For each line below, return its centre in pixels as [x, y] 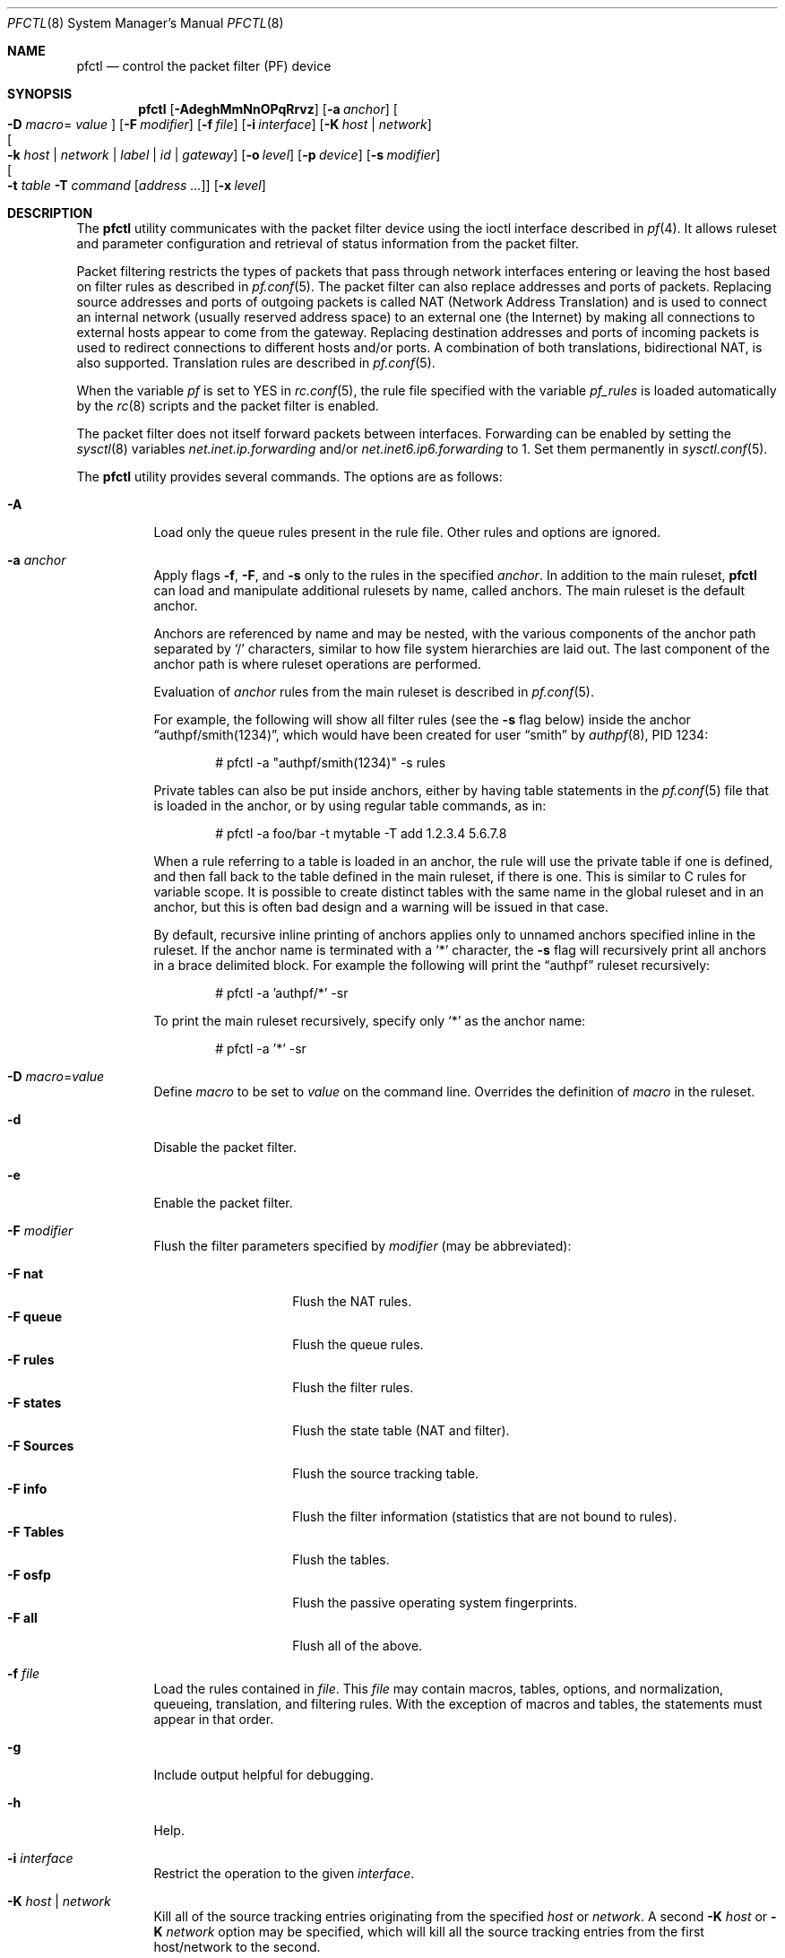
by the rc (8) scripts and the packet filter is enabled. [228, 406]
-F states [35, 1403]
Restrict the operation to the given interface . [284, 1873]
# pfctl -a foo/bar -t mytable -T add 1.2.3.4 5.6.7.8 [361, 833]
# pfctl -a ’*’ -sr [261, 1048]
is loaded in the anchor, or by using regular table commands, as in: [350, 806]
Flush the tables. [341, 1559]
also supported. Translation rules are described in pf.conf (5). [256, 363]
